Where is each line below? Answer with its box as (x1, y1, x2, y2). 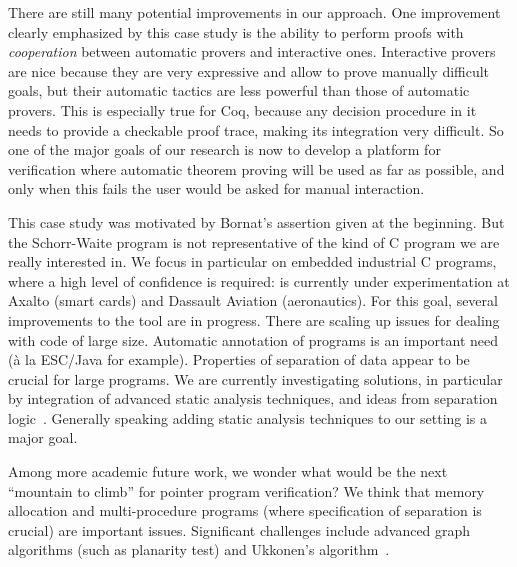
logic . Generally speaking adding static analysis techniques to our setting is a (8, 407, 488, 428)
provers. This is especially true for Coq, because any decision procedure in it (8, 99, 477, 120)
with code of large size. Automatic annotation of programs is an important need (8, 329, 498, 350)
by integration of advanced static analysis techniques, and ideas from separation (8, 388, 498, 409)
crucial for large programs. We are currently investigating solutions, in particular (8, 368, 503, 389)
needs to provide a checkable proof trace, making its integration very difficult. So (8, 119, 504, 140)
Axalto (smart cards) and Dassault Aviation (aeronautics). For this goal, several (8, 290, 498, 311)
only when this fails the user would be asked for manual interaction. (8, 178, 425, 199)
